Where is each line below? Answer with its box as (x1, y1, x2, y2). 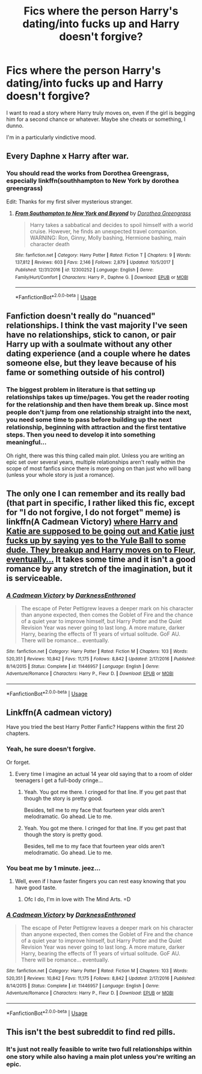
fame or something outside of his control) (6, 367, 165, 377)
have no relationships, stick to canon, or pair (6, 330, 176, 340)
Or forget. (6, 759, 31, 766)
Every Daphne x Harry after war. (6, 151, 129, 161)
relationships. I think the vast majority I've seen (6, 320, 188, 331)
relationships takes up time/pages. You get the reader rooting (6, 393, 189, 402)
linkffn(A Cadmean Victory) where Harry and (6, 517, 179, 527)
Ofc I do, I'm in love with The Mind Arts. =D (23, 895, 131, 902)
